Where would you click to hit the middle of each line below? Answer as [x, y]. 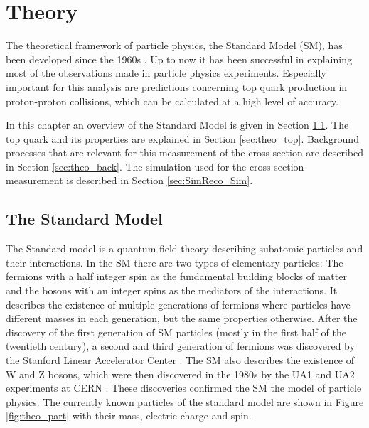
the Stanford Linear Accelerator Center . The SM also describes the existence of [180, 360]
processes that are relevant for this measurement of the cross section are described [184, 153]
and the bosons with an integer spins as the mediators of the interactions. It [172, 290]
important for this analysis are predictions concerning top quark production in [177, 86]
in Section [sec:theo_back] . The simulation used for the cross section [155, 166]
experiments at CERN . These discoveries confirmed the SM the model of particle [184, 388]
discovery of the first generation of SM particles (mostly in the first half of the [176, 332]
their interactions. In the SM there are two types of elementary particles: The [175, 262]
